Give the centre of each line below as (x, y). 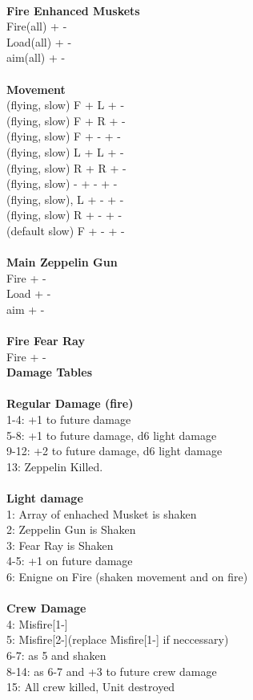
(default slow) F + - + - (66, 230)
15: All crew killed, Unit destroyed (91, 687)
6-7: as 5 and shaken (56, 655)
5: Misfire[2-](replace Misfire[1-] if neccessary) (118, 639)
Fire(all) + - (37, 26)
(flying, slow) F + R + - (66, 120)
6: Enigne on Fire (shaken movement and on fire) (127, 576)
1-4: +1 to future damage (69, 419)
